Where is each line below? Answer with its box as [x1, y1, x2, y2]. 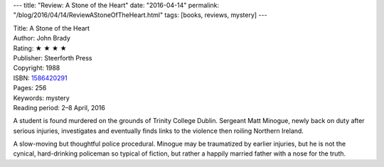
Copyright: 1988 [13, 64, 60, 72]
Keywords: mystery [13, 93, 70, 102]
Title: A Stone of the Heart [13, 23, 90, 32]
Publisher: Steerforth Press [13, 53, 92, 62]
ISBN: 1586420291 [13, 73, 68, 82]
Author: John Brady [13, 34, 71, 43]
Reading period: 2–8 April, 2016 [13, 103, 106, 112]
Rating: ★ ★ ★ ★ [13, 43, 67, 53]
